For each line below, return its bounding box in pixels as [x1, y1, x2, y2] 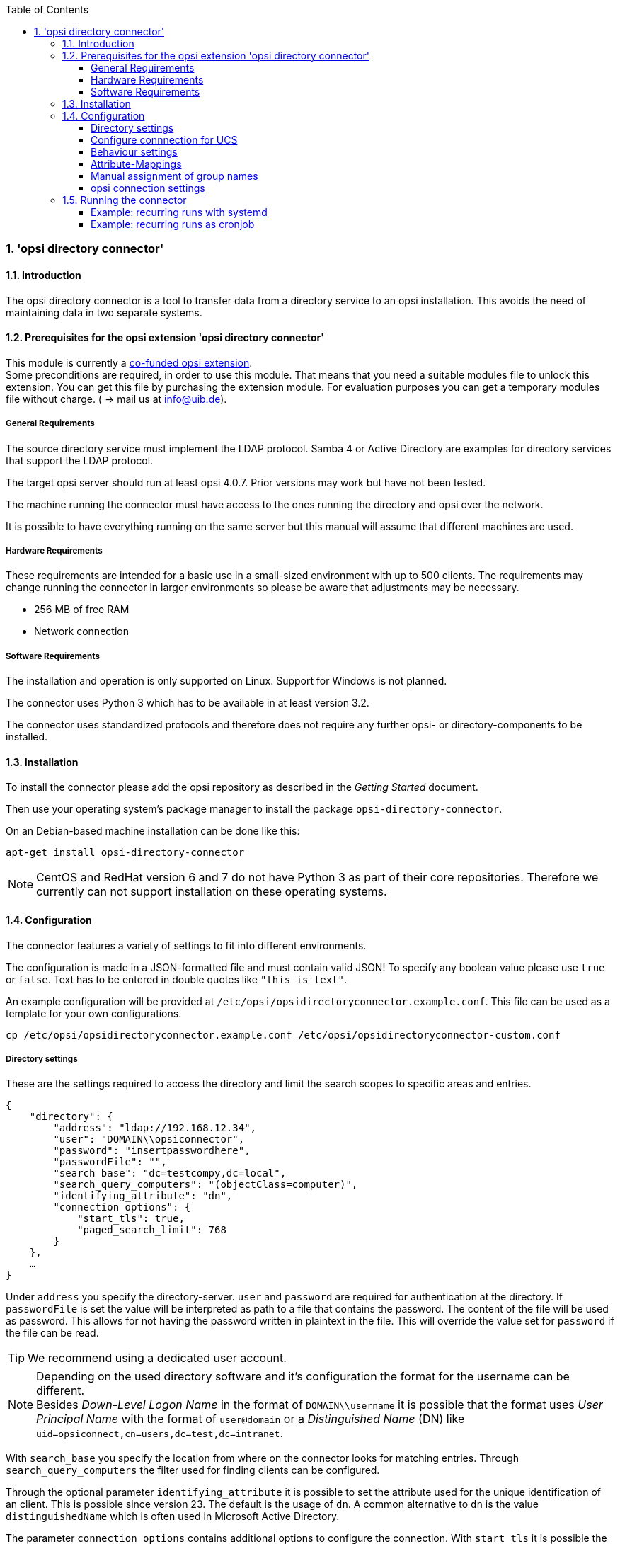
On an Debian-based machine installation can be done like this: [6, 825, 300, 837]
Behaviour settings [91, 146, 178, 158]
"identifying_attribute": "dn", [53, 1190, 233, 1202]
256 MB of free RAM [34, 603, 130, 616]
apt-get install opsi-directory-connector [6, 847, 245, 859]
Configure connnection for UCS [91, 134, 238, 146]
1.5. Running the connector [62, 194, 187, 206]
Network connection [34, 625, 129, 638]
